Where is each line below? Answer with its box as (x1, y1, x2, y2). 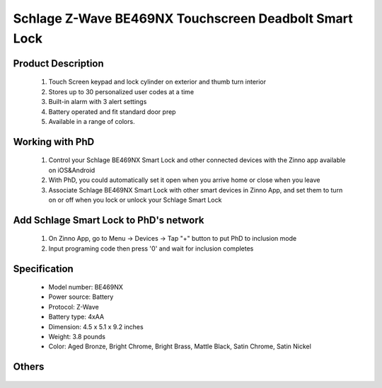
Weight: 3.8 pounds (48, 333, 106, 341)
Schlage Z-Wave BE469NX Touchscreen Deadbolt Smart (13, 11, 353, 26)
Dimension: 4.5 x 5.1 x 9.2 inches (48, 322, 144, 331)
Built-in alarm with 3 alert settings (48, 98, 147, 106)
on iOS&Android (48, 166, 95, 174)
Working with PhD (13, 135, 95, 148)
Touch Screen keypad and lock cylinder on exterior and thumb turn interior (48, 78, 267, 86)
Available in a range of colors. (48, 117, 135, 125)
